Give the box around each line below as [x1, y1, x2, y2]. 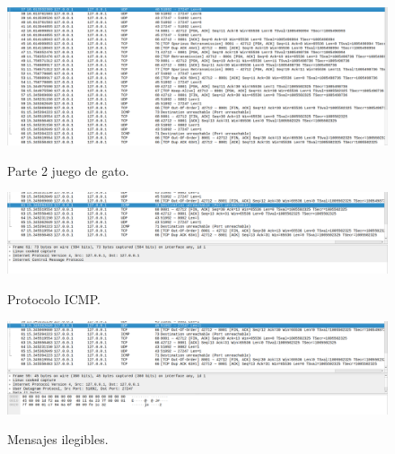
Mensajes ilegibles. [7, 430, 109, 449]
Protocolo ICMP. [7, 289, 101, 308]
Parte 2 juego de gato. [7, 161, 129, 179]
